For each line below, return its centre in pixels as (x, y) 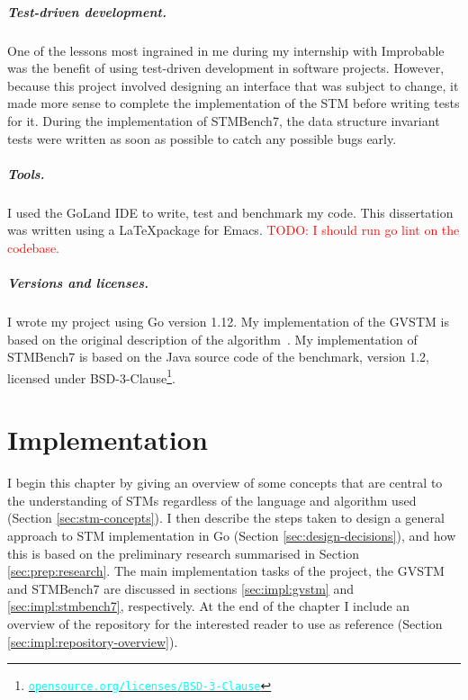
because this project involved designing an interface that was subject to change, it (233, 85)
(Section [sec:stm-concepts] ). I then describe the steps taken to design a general (226, 518)
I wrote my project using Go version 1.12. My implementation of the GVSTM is (228, 322)
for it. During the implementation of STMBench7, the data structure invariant (224, 120)
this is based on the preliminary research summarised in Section (184, 553)
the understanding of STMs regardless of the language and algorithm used (212, 500)
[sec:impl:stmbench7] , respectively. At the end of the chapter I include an (209, 606)
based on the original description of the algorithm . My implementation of (212, 339)
